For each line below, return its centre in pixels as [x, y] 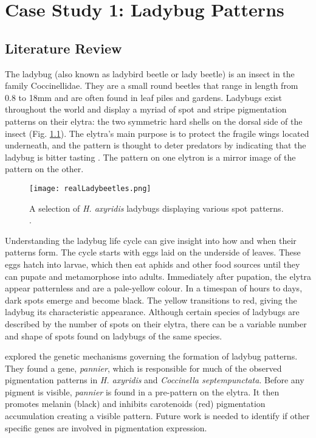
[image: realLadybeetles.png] [90, 188]
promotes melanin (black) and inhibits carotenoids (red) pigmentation [135, 404]
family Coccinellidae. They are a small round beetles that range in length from [152, 85]
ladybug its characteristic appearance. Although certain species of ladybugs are [152, 312]
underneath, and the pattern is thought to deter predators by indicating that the [156, 145]
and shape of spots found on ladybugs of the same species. [114, 335]
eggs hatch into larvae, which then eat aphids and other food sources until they [153, 264]
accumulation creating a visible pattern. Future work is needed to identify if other [157, 416]
